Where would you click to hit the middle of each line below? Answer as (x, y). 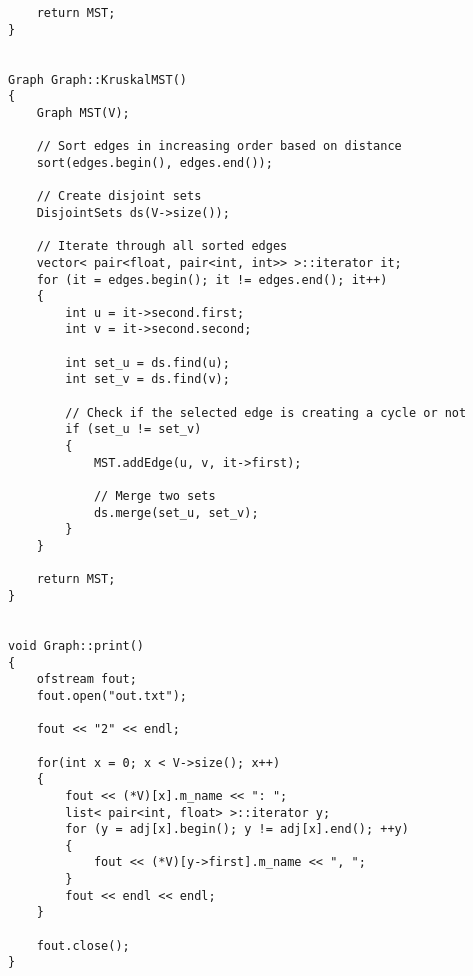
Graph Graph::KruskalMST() (97, 79)
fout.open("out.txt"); (111, 695)
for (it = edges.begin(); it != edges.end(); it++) (212, 279)
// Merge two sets (154, 496)
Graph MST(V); (83, 112)
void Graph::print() (76, 645)
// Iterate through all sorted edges (162, 246)
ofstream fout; (86, 679)
